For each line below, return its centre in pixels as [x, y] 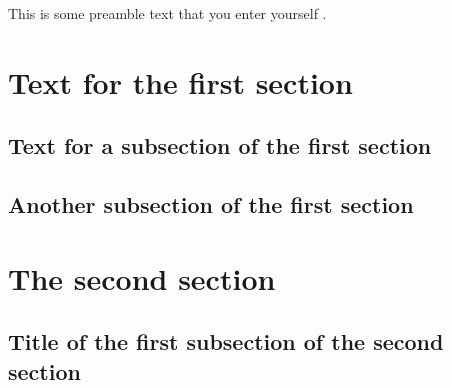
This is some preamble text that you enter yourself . [167, 13]
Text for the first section [180, 81]
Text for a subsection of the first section [220, 145]
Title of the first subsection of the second [226, 341]
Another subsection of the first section [211, 204]
